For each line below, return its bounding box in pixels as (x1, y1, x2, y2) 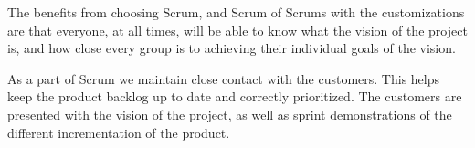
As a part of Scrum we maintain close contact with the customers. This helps (7, 69, 440, 88)
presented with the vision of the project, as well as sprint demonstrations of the (7, 104, 452, 123)
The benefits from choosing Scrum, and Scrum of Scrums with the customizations (7, 3, 465, 21)
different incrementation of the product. (7, 122, 230, 142)
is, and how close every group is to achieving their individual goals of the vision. (7, 38, 456, 58)
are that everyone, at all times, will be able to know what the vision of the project (7, 20, 468, 39)
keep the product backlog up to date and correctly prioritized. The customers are (7, 87, 462, 106)
